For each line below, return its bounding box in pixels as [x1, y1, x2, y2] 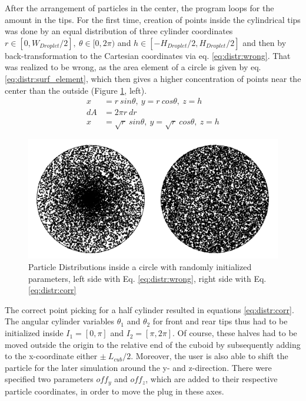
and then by [242, 36, 287, 48]
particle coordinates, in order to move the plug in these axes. [5, 384, 224, 397]
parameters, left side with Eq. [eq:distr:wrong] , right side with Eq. [28, 272, 267, 284]
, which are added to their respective [145, 373, 278, 385]
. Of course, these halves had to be [172, 327, 297, 339]
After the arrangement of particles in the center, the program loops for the [5, 2, 274, 14]
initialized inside [5, 327, 64, 339]
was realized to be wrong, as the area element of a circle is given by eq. [5, 61, 261, 73]
